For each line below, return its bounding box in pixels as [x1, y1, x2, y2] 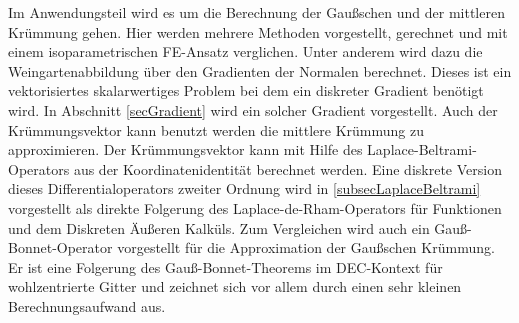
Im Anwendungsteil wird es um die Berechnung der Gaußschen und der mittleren [8, 2, 505, 22]
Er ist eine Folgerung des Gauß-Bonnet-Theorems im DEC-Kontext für [8, 256, 443, 277]
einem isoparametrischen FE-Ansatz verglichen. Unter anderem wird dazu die [8, 41, 483, 62]
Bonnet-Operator [8, 237, 113, 258]
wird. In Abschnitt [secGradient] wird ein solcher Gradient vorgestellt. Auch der [8, 99, 498, 120]
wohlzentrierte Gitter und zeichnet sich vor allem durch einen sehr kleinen [8, 276, 462, 297]
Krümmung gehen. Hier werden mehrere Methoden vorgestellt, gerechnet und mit [8, 21, 508, 42]
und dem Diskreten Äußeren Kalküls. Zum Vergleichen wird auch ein [8, 217, 430, 238]
